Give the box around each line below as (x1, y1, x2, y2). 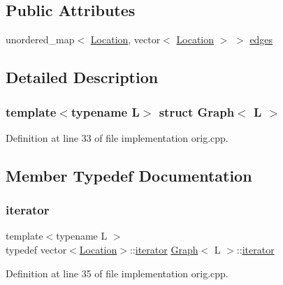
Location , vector (90, 32, 161, 47)
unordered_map (6, 32, 75, 47)
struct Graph (159, 103, 235, 120)
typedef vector (6, 242, 67, 256)
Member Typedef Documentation (6, 164, 252, 186)
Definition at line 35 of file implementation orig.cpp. (6, 265, 228, 280)
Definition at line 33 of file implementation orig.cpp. (6, 130, 228, 145)
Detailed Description (6, 66, 159, 88)
